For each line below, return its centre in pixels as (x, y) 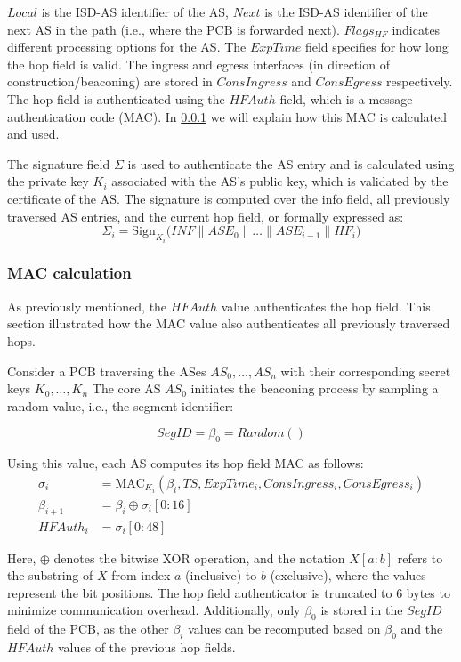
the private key (48, 181)
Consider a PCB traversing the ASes (107, 371)
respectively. (420, 81)
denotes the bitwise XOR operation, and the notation (199, 557)
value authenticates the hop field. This (326, 306)
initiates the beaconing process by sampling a (315, 388)
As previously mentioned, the (87, 306)
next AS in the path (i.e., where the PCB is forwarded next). (174, 29)
